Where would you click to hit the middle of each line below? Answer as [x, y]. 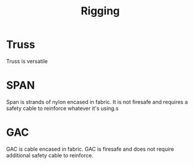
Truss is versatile [27, 61]
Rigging [100, 11]
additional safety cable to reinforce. [50, 155]
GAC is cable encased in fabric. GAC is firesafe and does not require [90, 149]
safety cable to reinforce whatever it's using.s [62, 108]
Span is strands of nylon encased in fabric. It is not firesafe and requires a [97, 102]
